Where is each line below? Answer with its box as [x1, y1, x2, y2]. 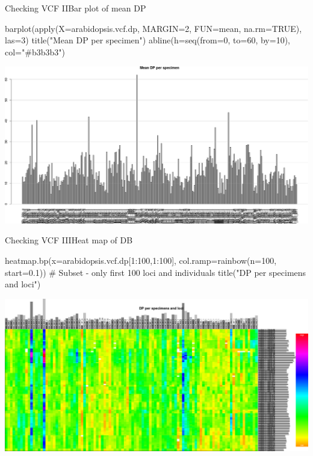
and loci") [5, 278, 41, 290]
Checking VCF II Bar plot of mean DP [5, 2, 146, 14]
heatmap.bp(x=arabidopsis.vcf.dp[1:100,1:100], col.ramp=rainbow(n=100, [5, 254, 277, 266]
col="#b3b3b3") [5, 45, 65, 58]
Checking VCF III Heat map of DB [5, 234, 133, 246]
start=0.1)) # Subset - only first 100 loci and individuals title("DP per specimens [5, 266, 306, 278]
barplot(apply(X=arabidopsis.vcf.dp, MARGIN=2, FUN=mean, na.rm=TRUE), [5, 22, 302, 34]
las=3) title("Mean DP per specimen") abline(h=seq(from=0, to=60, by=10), [5, 34, 290, 46]
